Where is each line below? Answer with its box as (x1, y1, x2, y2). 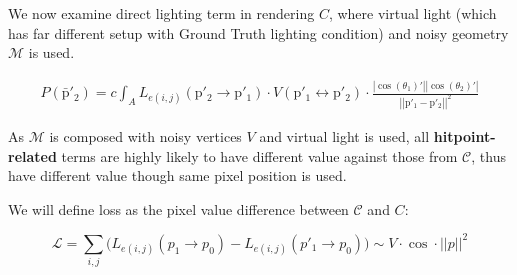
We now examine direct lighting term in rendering (8, 3, 315, 23)
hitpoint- (433, 126, 496, 146)
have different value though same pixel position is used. (8, 165, 347, 186)
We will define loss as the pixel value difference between (8, 198, 349, 219)
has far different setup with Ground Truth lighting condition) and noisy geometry (8, 22, 509, 43)
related (8, 145, 57, 166)
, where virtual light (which (328, 3, 497, 23)
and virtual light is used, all (259, 126, 430, 146)
